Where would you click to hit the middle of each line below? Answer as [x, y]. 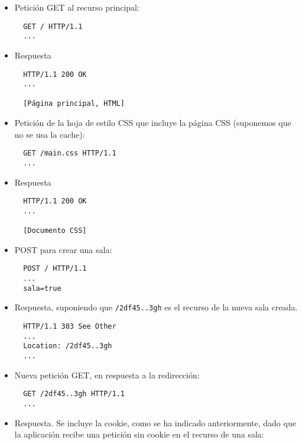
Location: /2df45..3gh [68, 346]
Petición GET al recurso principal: [77, 7]
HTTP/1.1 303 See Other [70, 327]
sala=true [42, 288]
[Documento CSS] [55, 231]
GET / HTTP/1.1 [53, 26]
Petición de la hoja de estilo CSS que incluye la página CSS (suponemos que [153, 123]
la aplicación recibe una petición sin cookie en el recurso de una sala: [139, 434]
